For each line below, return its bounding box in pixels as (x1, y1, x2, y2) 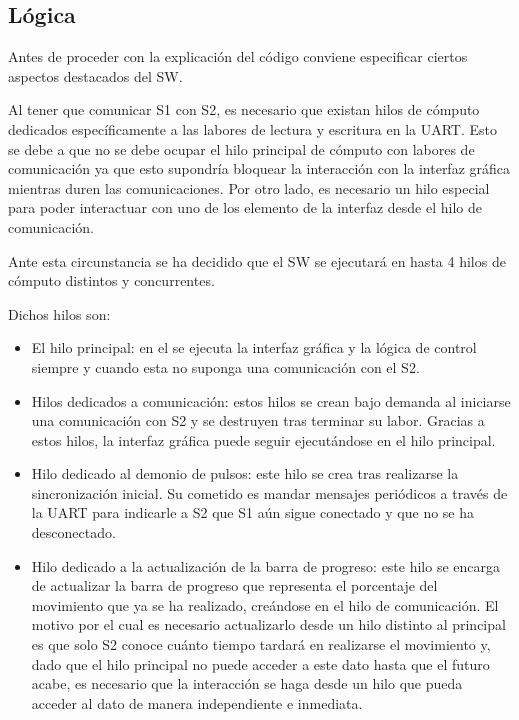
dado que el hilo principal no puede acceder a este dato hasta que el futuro (31, 653, 490, 674)
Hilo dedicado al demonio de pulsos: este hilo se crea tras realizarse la (31, 463, 459, 484)
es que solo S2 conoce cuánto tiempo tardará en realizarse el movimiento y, (31, 634, 491, 655)
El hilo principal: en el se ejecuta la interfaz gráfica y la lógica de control (31, 337, 477, 358)
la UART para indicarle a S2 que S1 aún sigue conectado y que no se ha (31, 502, 475, 523)
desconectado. (31, 522, 116, 543)
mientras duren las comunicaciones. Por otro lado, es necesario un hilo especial (8, 177, 490, 198)
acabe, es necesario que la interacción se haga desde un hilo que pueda (31, 673, 463, 694)
